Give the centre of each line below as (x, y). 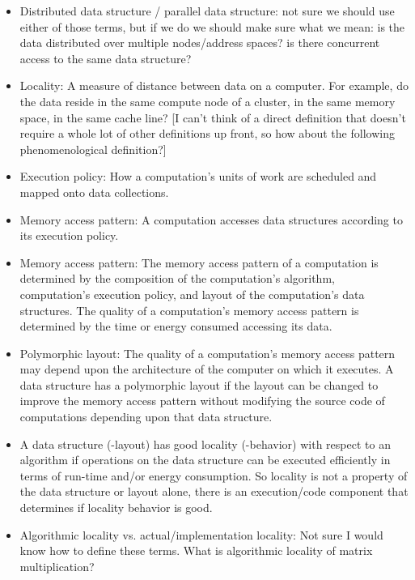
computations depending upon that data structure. (146, 417)
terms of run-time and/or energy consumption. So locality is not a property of (214, 475)
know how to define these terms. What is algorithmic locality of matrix (196, 550)
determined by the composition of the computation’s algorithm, (177, 278)
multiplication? (57, 566)
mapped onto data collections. (94, 192)
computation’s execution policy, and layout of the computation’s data (192, 294)
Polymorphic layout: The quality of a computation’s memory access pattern (207, 353)
